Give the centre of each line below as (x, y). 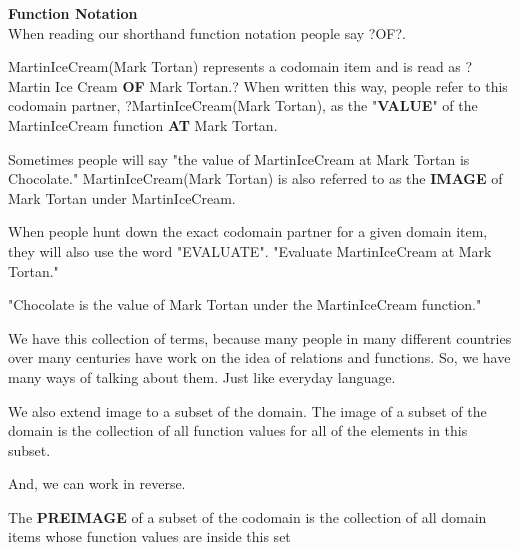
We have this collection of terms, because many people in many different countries (260, 337)
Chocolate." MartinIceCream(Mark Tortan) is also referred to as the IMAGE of (255, 178)
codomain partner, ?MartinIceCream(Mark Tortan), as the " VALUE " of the (243, 105)
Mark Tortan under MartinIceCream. (122, 197)
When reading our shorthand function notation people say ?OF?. (207, 32)
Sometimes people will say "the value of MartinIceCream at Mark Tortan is (239, 158)
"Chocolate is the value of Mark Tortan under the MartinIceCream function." (245, 304)
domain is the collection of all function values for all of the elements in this (238, 430)
